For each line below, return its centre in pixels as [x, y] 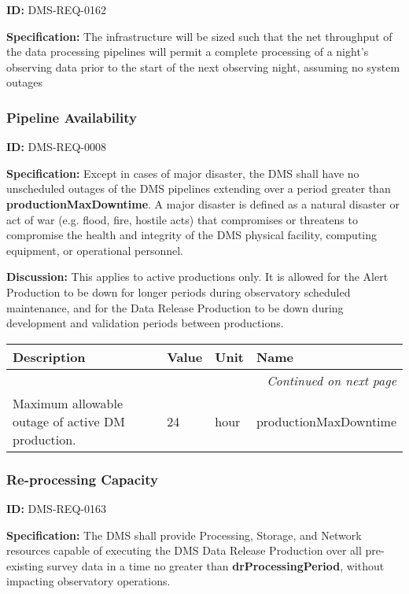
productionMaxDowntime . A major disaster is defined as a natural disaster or [203, 203]
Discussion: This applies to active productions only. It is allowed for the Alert [197, 277]
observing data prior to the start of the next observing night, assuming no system [203, 66]
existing [25, 565]
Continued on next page [332, 380]
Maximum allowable [68, 403]
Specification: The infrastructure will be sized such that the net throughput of [199, 36]
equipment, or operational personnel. [95, 250]
